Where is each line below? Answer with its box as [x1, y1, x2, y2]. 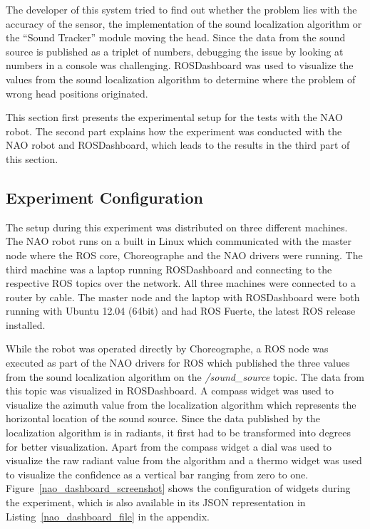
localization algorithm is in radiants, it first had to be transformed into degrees [6, 425, 351, 440]
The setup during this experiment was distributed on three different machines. [6, 219, 348, 234]
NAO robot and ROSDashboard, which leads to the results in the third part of [6, 137, 350, 152]
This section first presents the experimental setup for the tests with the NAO [6, 110, 343, 125]
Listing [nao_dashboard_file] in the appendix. [6, 508, 210, 523]
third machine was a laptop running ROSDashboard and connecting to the [6, 261, 332, 276]
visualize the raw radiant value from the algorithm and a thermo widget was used [6, 453, 362, 468]
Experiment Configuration [6, 186, 203, 208]
